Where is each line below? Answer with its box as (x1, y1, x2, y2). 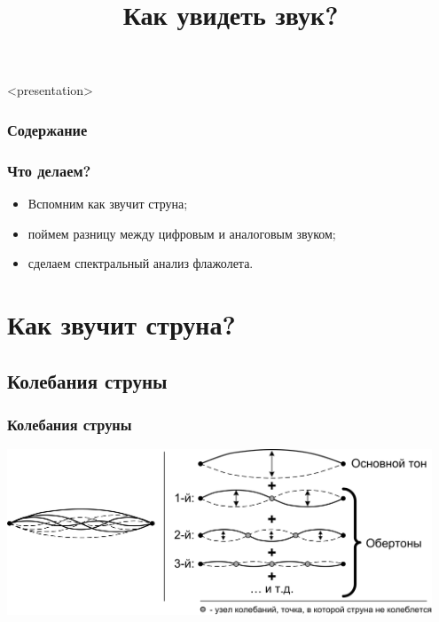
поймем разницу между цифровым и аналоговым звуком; (27, 224, 336, 242)
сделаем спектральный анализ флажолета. (27, 254, 254, 272)
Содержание (7, 118, 88, 140)
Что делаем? (7, 159, 91, 181)
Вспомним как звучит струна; (27, 194, 188, 213)
